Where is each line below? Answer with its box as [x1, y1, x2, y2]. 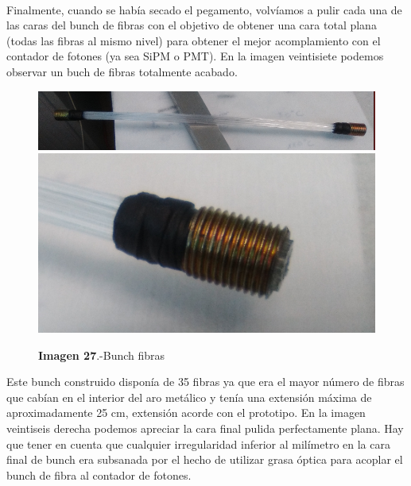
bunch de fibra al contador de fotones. [6, 466, 192, 483]
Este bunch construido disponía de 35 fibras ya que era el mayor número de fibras [6, 373, 405, 390]
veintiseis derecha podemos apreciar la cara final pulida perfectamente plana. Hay [6, 420, 404, 437]
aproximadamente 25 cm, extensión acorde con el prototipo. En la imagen [6, 404, 366, 421]
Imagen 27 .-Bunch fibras [38, 346, 165, 363]
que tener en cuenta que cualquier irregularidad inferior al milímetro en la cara [6, 435, 390, 452]
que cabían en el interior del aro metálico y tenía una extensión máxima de [6, 388, 372, 405]
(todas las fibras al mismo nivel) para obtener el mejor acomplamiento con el [6, 32, 381, 48]
